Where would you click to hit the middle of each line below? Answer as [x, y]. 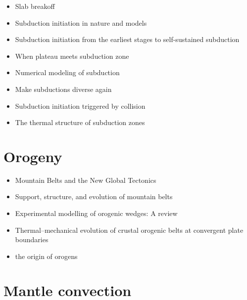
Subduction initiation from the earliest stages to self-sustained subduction [127, 39]
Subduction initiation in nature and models [81, 22]
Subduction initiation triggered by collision [80, 106]
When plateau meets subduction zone [72, 56]
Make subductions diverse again [63, 89]
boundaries [32, 239]
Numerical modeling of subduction [67, 72]
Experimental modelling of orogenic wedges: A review [96, 213]
